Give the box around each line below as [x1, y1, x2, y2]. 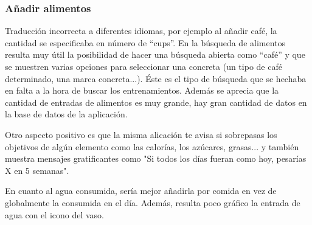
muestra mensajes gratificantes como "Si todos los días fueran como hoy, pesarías [5, 152, 307, 165]
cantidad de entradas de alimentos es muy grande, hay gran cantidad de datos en [5, 95, 307, 108]
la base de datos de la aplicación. [5, 108, 128, 120]
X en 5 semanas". [5, 164, 69, 176]
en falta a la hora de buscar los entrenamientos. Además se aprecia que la [5, 84, 279, 97]
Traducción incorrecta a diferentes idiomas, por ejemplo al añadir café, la [5, 24, 277, 37]
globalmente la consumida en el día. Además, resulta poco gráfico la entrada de [5, 196, 300, 209]
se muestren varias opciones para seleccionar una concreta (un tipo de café [5, 60, 282, 72]
